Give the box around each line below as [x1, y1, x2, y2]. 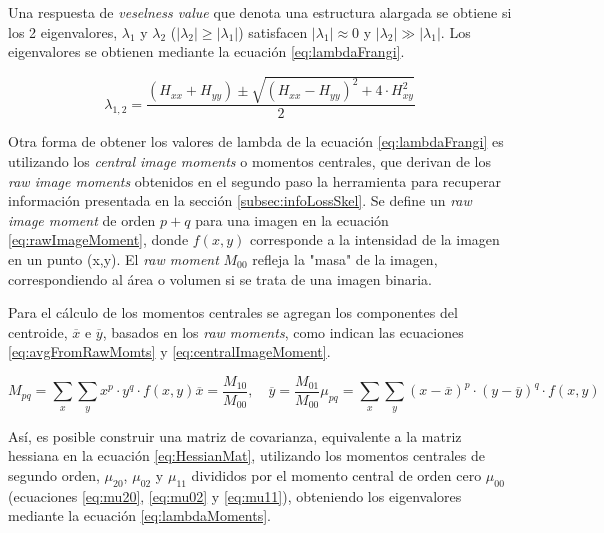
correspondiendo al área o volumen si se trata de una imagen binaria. [8, 268, 432, 289]
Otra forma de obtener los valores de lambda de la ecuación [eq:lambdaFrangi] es [8, 131, 504, 152]
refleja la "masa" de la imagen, [252, 248, 438, 269]
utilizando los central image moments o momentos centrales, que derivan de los [8, 150, 491, 171]
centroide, [8, 321, 68, 342]
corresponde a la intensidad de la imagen [249, 229, 500, 250]
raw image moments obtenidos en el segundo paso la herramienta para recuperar [8, 170, 501, 191]
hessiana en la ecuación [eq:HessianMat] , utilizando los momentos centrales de [8, 445, 485, 466]
